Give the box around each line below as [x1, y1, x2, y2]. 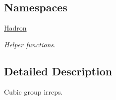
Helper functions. [4, 39, 56, 49]
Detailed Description [4, 63, 113, 78]
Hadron [4, 23, 27, 33]
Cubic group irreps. [4, 86, 63, 97]
